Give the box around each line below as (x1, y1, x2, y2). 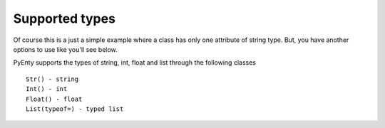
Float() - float (26, 95, 83, 103)
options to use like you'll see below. (13, 45, 118, 53)
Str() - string (26, 75, 79, 83)
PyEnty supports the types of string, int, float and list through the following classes (13, 58, 257, 67)
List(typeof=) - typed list (26, 105, 124, 113)
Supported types (13, 11, 115, 26)
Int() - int (26, 85, 68, 93)
